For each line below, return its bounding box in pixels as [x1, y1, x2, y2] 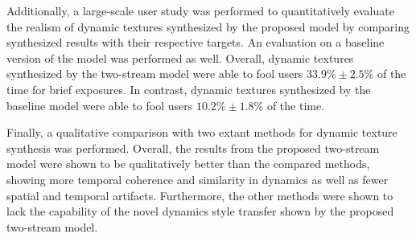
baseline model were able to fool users [6, 96, 193, 113]
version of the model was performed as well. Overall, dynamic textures [6, 49, 354, 66]
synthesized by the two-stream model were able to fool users [6, 65, 303, 82]
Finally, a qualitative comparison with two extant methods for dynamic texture [6, 124, 397, 141]
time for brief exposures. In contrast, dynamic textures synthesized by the [6, 80, 371, 97]
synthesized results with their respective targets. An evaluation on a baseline [6, 34, 385, 51]
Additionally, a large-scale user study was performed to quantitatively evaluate [6, 2, 394, 18]
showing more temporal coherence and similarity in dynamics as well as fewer [6, 170, 389, 187]
